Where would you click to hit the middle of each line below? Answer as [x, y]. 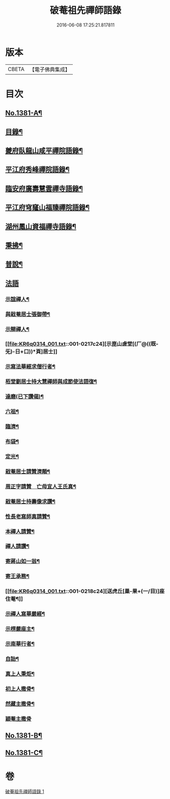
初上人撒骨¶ [20, 689]
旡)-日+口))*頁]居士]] [31, 352]
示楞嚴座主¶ [20, 629]
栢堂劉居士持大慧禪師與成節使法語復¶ [51, 382]
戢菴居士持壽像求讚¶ [31, 501]
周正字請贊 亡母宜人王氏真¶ [41, 487]
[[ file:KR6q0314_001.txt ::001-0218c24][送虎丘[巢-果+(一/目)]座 [85, 591]
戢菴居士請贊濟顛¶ [28, 471]
